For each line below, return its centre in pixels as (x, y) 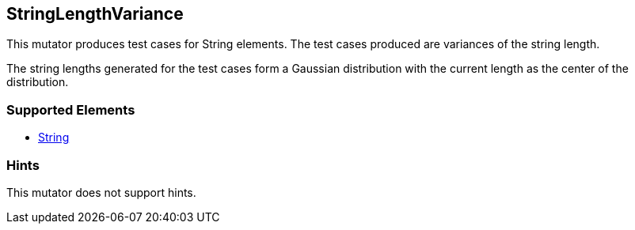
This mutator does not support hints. (101, 192)
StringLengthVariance (95, 14)
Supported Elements (71, 109)
